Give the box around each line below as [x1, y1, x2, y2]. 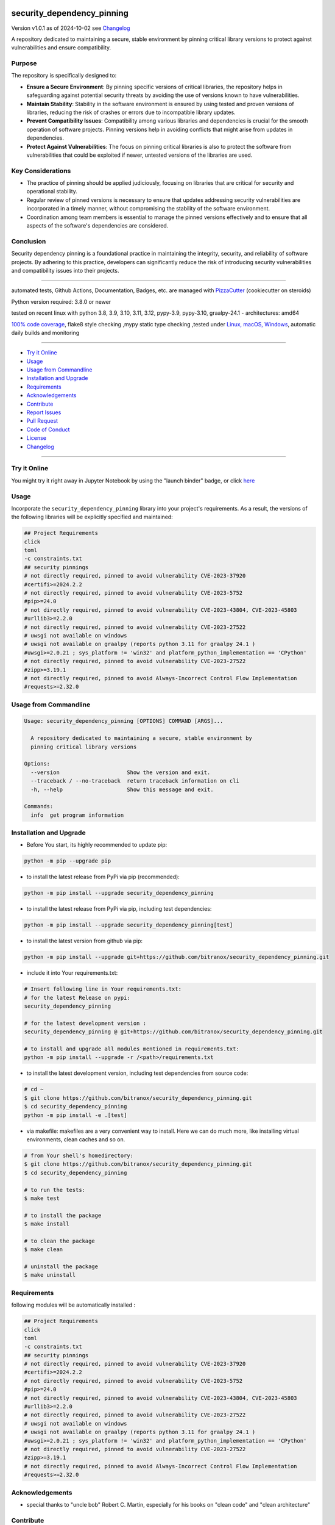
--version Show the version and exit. [30, 769, 211, 776]
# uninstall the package [24, 1263, 99, 1270]
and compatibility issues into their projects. [11, 267, 119, 274]
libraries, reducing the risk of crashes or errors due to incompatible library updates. [26, 109, 236, 116]
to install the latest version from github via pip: [26, 937, 143, 945]
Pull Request [26, 417, 58, 425]
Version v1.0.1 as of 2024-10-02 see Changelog [11, 24, 130, 32]
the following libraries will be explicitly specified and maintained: [11, 513, 173, 521]
